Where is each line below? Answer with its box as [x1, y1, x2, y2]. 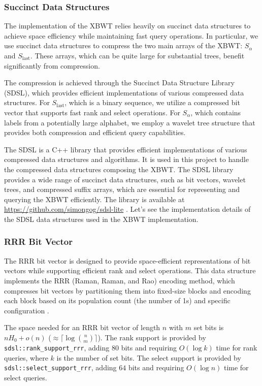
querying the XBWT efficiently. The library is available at [4, 194, 185, 204]
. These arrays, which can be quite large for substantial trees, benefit [30, 50, 245, 60]
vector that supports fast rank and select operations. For [4, 107, 180, 117]
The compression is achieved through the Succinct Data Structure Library [4, 77, 235, 88]
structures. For [4, 97, 50, 108]
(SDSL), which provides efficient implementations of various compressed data [4, 87, 244, 98]
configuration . [4, 305, 49, 315]
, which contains [190, 107, 241, 117]
